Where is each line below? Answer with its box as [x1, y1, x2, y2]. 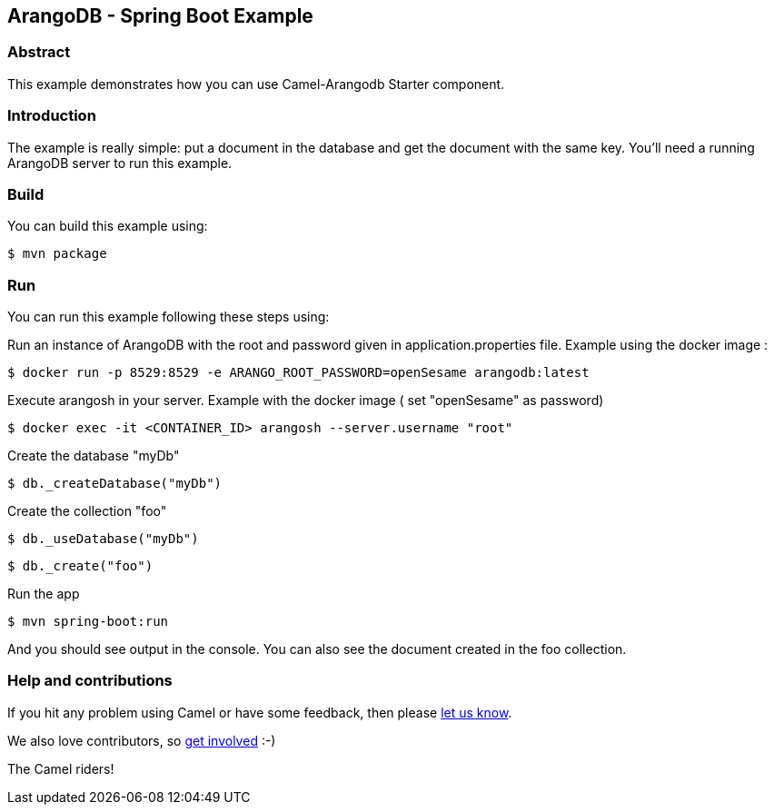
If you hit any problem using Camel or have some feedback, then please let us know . [7, 704, 512, 720]
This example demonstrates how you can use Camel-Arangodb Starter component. [7, 75, 505, 92]
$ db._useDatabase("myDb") [7, 531, 199, 547]
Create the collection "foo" [7, 503, 167, 520]
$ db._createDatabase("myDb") [7, 476, 223, 491]
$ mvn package [7, 246, 107, 262]
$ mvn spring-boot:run [7, 614, 169, 629]
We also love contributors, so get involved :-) [7, 732, 276, 748]
